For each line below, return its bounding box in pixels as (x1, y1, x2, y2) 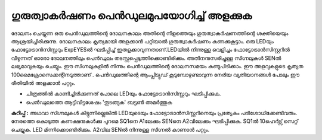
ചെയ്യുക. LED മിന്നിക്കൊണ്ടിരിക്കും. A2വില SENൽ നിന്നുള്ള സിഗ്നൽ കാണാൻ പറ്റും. (11, 126, 210, 133)
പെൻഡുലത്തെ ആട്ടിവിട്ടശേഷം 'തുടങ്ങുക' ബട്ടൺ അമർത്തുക (26, 98, 172, 106)
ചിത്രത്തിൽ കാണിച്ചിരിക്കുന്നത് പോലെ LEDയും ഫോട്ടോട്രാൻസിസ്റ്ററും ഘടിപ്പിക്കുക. (26, 90, 221, 97)
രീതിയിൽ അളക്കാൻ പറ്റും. (11, 79, 76, 86)
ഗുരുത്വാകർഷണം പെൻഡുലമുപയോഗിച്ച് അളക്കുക (11, 9, 252, 22)
